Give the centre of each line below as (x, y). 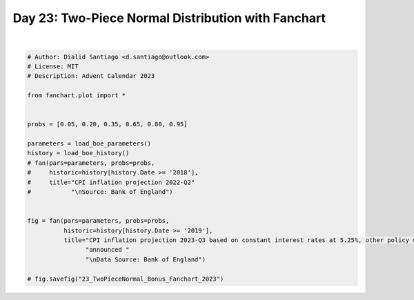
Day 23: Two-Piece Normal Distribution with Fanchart (169, 18)
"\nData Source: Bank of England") (146, 259)
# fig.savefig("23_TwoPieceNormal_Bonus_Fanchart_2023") (126, 279)
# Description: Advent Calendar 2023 (91, 76)
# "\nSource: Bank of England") (100, 192)
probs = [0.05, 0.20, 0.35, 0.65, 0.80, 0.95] (107, 124)
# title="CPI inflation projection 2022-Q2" (111, 182)
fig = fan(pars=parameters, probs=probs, (98, 221)
